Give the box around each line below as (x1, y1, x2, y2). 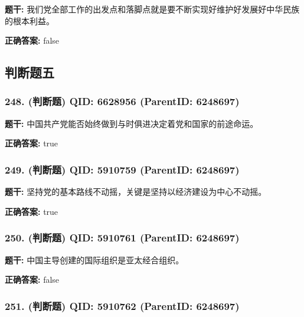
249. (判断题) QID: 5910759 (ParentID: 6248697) (5, 162, 240, 177)
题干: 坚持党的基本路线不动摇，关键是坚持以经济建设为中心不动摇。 (5, 185, 267, 198)
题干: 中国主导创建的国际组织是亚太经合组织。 (5, 253, 184, 266)
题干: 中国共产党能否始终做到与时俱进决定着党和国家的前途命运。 (5, 117, 259, 129)
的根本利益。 (5, 14, 54, 27)
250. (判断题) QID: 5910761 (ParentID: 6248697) (5, 230, 240, 245)
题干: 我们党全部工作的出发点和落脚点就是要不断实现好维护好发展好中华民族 (5, 3, 300, 15)
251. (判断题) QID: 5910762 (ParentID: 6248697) (5, 298, 240, 313)
